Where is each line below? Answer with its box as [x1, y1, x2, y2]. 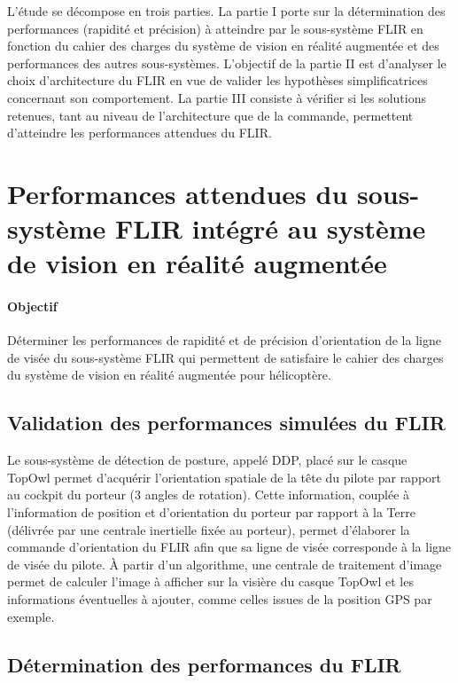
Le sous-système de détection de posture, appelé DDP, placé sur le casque [7, 451, 408, 469]
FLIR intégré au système [114, 210, 426, 247]
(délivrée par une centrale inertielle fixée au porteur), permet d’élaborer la [7, 520, 410, 538]
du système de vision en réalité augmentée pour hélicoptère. [7, 365, 331, 384]
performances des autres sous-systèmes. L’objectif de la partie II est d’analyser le [7, 53, 446, 72]
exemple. [7, 607, 55, 625]
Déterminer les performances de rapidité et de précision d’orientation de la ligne [7, 331, 441, 349]
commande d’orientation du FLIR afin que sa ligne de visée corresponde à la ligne [7, 538, 452, 556]
